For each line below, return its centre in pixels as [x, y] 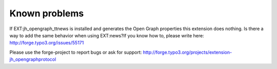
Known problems [47, 13]
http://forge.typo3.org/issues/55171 [47, 43]
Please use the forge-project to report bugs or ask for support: [76, 52]
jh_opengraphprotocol [33, 59]
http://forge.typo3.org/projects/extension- [187, 52]
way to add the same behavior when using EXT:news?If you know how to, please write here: [107, 35]
